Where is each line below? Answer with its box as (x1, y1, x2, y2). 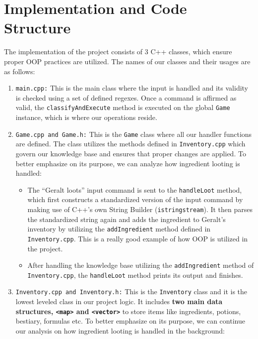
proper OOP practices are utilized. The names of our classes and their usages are (4, 56, 251, 66)
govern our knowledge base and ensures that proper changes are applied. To (15, 148, 246, 158)
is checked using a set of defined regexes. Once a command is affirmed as (15, 92, 237, 103)
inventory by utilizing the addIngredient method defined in (27, 224, 211, 234)
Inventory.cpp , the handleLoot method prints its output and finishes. (27, 269, 243, 280)
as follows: (4, 66, 35, 76)
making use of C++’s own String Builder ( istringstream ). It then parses (27, 204, 253, 214)
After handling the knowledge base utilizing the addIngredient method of (27, 260, 254, 270)
